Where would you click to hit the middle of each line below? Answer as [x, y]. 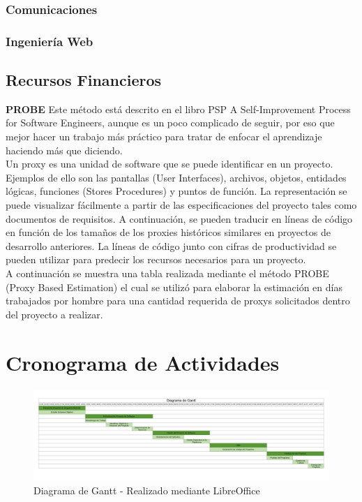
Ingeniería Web [50, 41]
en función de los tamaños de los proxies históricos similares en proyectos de [168, 232]
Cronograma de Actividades [143, 362]
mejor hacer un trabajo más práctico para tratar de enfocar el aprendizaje [164, 136]
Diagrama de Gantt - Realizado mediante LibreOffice [147, 490]
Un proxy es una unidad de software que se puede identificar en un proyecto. [169, 164]
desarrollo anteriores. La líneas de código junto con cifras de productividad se [171, 245]
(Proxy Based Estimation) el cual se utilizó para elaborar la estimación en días [174, 287]
